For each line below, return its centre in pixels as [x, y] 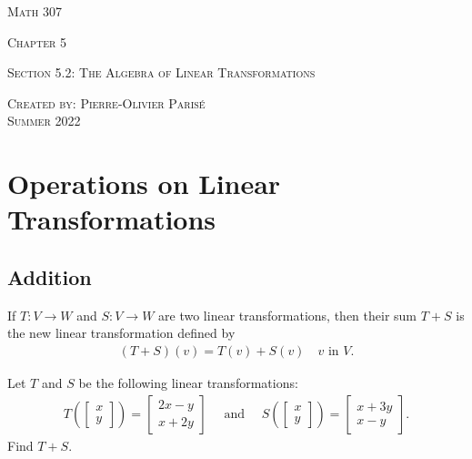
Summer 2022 [44, 121]
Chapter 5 [37, 41]
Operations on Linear [144, 184]
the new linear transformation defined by [121, 333]
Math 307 [35, 11]
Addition [50, 276]
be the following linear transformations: [188, 382]
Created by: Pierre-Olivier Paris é [106, 102]
